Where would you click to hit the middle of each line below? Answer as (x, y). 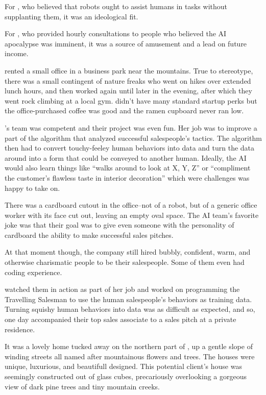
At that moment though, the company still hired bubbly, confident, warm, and (128, 252)
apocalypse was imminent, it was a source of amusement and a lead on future (126, 43)
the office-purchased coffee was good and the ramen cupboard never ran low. (124, 110)
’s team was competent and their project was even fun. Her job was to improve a (131, 127)
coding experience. (33, 272)
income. (17, 53)
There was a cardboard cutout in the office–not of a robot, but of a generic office (131, 205)
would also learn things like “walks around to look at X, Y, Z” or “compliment (128, 168)
